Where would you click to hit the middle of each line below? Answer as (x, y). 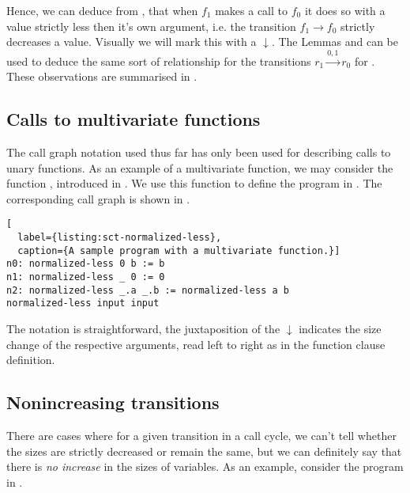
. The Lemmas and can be (335, 42)
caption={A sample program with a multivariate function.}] (179, 250)
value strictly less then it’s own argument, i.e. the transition (151, 26)
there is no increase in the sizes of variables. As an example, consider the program (205, 466)
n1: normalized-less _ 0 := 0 (86, 277)
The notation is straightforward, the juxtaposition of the (143, 328)
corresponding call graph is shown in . (98, 198)
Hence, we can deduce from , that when (102, 10)
